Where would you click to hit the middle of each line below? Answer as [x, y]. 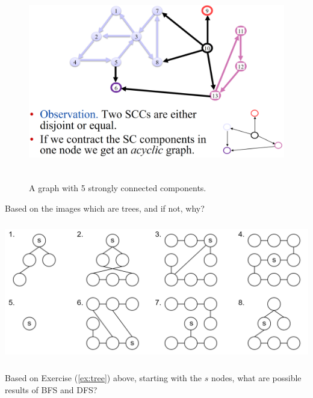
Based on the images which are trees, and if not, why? [105, 208]
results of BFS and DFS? [51, 389]
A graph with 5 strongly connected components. [118, 187]
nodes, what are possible [256, 378]
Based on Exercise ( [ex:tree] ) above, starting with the [104, 378]
